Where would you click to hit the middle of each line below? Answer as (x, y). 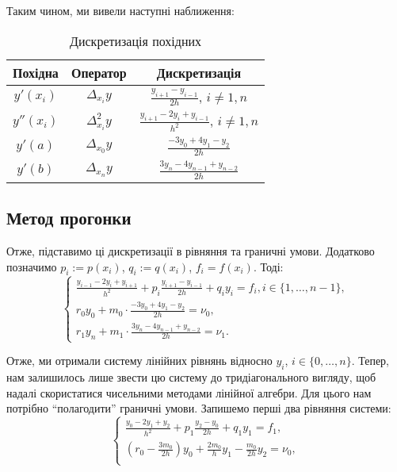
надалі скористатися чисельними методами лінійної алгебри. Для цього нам (189, 392)
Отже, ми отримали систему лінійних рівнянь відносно (139, 361)
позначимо (32, 266)
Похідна (36, 72)
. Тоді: (268, 266)
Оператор (99, 72)
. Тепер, (370, 361)
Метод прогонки (69, 218)
